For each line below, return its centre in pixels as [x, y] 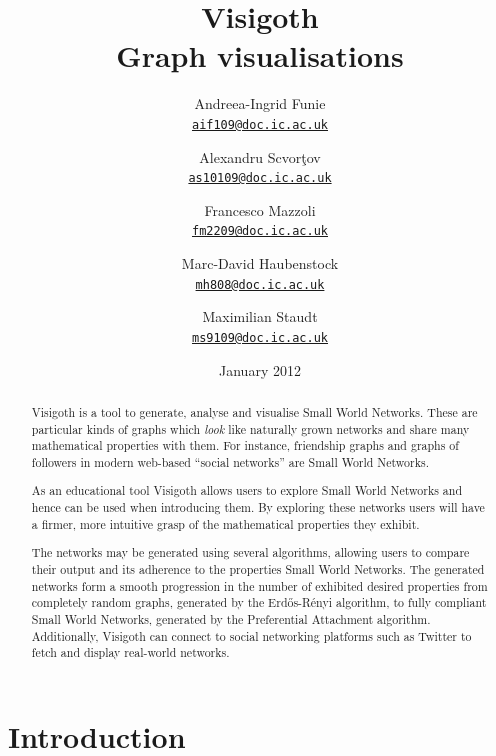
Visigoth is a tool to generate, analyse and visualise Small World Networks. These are [254, 411]
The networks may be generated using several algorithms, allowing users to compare [250, 552]
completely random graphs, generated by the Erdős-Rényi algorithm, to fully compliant [259, 602]
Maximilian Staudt [260, 316]
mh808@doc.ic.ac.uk [260, 284]
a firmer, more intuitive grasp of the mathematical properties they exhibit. [225, 523]
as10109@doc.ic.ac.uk [260, 178]
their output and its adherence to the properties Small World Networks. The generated [258, 568]
